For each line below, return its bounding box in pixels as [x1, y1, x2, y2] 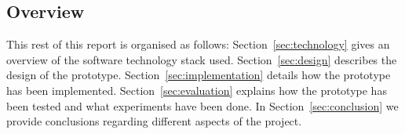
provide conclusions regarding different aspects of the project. [6, 113, 302, 129]
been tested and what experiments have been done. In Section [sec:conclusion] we [6, 97, 399, 114]
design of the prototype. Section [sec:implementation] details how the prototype [6, 67, 391, 83]
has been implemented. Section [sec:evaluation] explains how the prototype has [6, 81, 387, 98]
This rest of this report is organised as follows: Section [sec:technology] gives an [6, 36, 390, 53]
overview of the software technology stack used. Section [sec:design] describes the [6, 51, 397, 67]
